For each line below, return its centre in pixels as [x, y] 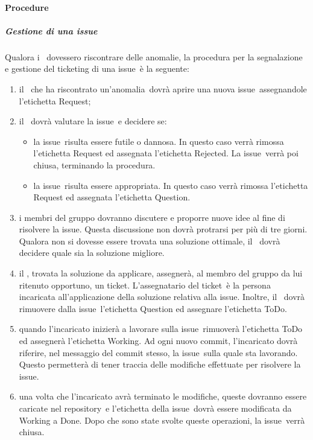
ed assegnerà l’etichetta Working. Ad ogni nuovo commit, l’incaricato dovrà [158, 341]
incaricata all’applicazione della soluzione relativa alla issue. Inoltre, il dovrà [162, 297]
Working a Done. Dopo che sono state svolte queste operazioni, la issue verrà [162, 420]
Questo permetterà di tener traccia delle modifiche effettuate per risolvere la [160, 364]
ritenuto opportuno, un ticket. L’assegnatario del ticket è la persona [145, 285]
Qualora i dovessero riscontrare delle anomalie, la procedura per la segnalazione [154, 56]
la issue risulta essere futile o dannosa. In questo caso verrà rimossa [159, 141]
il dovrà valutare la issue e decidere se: [93, 121]
